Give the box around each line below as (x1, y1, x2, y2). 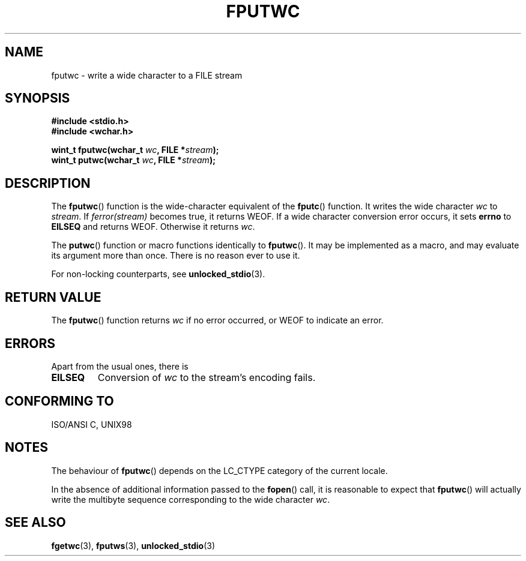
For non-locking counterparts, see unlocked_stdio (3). (51, 269, 265, 280)
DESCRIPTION (5, 175, 91, 191)
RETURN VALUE (5, 289, 101, 305)
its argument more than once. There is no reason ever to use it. (51, 250, 300, 261)
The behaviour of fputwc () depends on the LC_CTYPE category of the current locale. (51, 465, 388, 476)
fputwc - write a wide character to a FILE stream (51, 70, 243, 80)
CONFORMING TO (5, 394, 114, 409)
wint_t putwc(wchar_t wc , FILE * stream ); (51, 155, 216, 166)
